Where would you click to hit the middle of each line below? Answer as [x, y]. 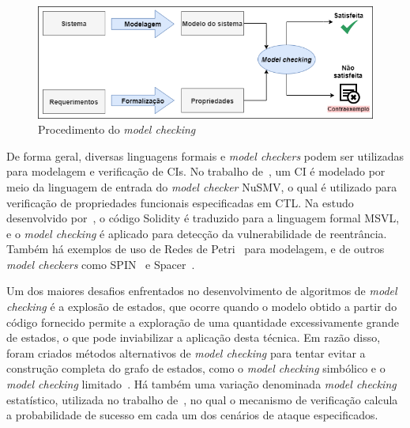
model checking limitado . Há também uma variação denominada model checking [201, 384]
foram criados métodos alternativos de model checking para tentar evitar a [186, 352]
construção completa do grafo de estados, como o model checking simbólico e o [196, 368]
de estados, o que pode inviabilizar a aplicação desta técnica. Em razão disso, [194, 337]
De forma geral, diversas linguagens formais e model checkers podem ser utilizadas [205, 155]
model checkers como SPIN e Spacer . [101, 264]
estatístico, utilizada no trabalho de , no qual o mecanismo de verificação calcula [202, 399]
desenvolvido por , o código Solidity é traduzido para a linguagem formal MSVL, [203, 218]
